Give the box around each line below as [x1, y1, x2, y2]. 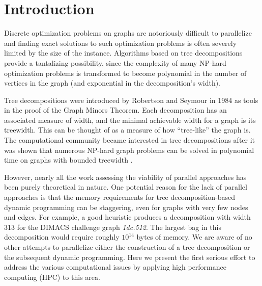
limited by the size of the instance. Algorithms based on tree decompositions [4, 47, 243, 58]
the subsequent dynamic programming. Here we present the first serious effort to [4, 251, 255, 262]
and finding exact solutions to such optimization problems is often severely [4, 37, 237, 48]
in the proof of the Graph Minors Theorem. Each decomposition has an [4, 105, 227, 115]
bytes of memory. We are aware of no [136, 231, 252, 242]
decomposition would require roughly [4, 231, 120, 242]
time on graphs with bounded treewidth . [4, 154, 133, 165]
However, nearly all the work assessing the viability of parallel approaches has [4, 171, 247, 182]
